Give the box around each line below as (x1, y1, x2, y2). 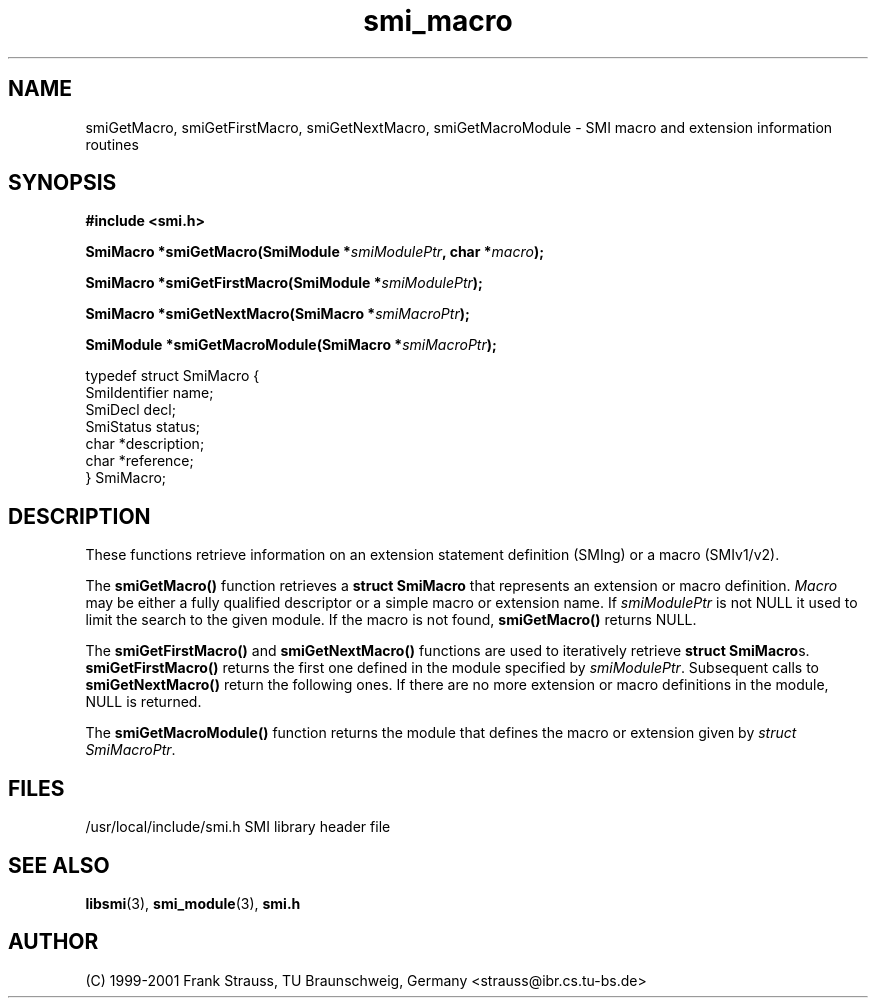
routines (85, 135, 139, 153)
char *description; (85, 435, 205, 453)
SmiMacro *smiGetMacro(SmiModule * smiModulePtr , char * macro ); (85, 243, 544, 261)
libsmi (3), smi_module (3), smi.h (85, 894, 301, 912)
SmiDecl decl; (85, 401, 176, 419)
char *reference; (85, 452, 194, 470)
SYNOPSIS (8, 170, 117, 196)
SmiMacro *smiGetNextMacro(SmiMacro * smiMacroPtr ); (85, 305, 470, 323)
